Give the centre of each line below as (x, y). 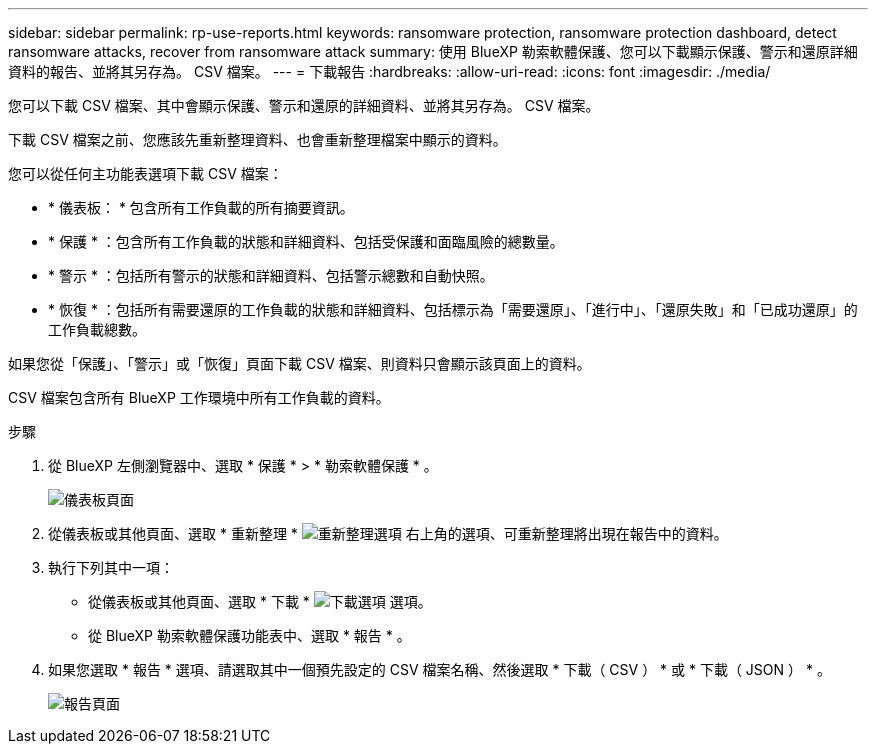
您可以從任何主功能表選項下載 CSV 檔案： (145, 173)
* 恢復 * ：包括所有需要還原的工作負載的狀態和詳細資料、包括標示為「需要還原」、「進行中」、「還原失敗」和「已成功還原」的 (453, 309)
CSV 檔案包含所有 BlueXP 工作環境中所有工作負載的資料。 (199, 397)
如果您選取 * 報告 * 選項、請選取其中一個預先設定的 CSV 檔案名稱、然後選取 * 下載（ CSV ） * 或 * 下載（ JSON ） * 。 (439, 669)
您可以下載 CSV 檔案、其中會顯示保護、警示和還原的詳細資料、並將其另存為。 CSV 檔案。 (304, 105)
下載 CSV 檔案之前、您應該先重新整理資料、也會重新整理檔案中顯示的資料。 (257, 139)
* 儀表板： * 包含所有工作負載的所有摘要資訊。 (201, 207)
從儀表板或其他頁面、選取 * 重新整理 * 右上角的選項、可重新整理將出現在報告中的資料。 (388, 533)
